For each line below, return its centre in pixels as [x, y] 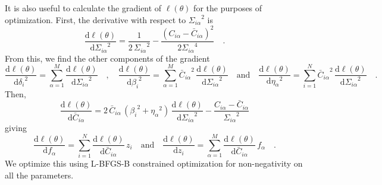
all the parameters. [39, 175]
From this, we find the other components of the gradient [107, 58]
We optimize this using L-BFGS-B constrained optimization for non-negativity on [154, 163]
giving [16, 128]
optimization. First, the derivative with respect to [95, 19]
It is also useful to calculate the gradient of [83, 8]
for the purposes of [228, 8]
